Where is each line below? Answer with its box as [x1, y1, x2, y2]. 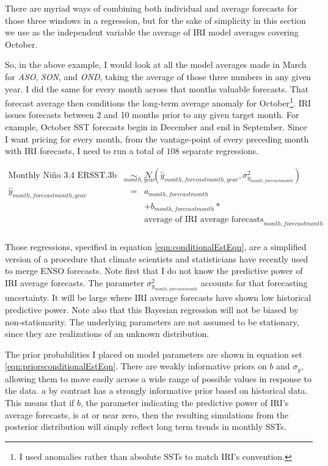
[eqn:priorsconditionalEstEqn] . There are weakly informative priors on [5, 360, 267, 372]
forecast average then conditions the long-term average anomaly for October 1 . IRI [5, 95, 312, 109]
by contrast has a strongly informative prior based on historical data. [48, 384, 308, 397]
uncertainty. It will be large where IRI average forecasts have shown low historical [5, 291, 312, 304]
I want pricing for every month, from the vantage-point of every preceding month [5, 132, 309, 145]
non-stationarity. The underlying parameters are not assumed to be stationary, [5, 315, 299, 328]
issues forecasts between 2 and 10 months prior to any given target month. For [5, 108, 299, 121]
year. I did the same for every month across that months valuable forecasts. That [5, 82, 309, 95]
